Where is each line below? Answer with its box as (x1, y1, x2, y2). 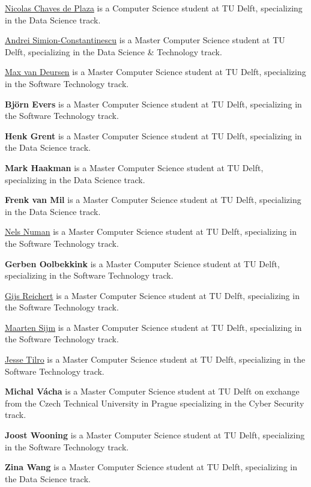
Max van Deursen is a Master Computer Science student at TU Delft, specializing (5, 65, 306, 78)
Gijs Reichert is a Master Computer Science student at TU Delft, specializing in (5, 289, 300, 301)
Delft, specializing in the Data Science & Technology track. (5, 45, 222, 58)
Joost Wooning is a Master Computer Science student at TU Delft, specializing (5, 429, 305, 441)
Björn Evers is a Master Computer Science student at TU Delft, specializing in (5, 97, 302, 110)
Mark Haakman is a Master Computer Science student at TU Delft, (5, 161, 264, 174)
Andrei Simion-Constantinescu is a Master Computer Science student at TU (5, 34, 285, 46)
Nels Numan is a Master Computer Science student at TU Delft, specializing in (5, 225, 297, 238)
